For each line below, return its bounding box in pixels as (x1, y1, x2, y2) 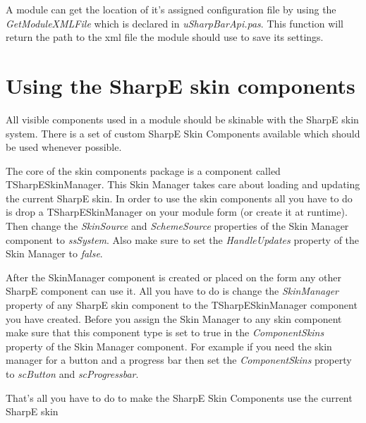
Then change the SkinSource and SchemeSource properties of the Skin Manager (6, 219, 349, 233)
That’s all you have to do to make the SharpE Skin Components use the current (6, 390, 353, 405)
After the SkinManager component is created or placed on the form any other (6, 269, 341, 284)
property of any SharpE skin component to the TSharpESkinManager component (6, 298, 358, 312)
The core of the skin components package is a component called (6, 163, 281, 178)
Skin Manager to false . (6, 246, 103, 261)
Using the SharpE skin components (6, 70, 355, 99)
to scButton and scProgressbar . (6, 367, 139, 381)
